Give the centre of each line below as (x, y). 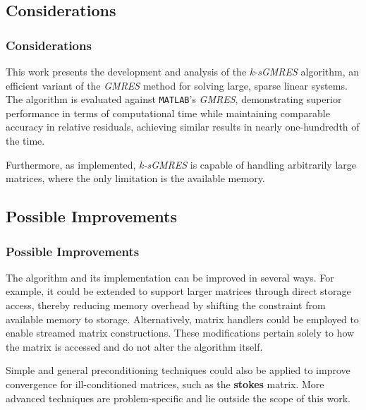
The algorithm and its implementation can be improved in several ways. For (170, 277)
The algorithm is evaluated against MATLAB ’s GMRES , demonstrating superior (174, 99)
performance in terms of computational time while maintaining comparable (168, 113)
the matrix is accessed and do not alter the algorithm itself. (134, 346)
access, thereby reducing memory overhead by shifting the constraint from (166, 305)
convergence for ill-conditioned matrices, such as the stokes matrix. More (165, 384)
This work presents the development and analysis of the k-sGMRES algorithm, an (183, 71)
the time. (25, 141)
